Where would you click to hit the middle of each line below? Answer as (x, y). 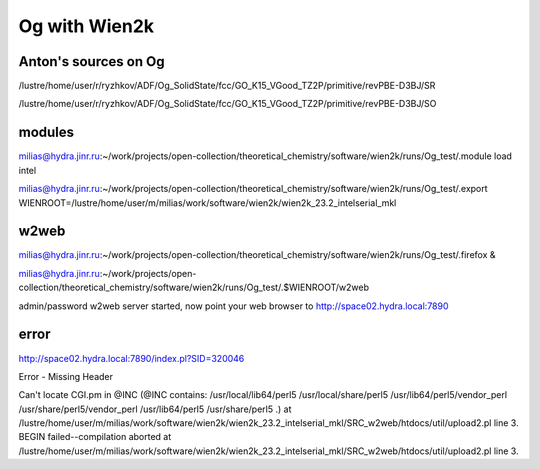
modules (46, 132)
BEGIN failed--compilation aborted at (95, 437)
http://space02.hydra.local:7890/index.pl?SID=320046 (131, 358)
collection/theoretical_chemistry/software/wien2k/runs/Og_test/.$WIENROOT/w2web (194, 287)
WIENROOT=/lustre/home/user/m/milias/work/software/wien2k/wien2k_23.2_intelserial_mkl (207, 202)
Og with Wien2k (86, 26)
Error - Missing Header (66, 376)
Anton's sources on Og (91, 61)
